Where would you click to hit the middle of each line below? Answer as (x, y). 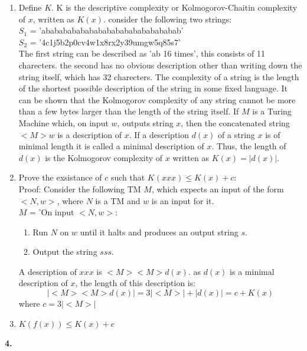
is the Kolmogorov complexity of (104, 157)
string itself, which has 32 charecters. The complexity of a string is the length (159, 76)
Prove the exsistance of (60, 177)
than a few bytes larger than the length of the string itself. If (129, 111)
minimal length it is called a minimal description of (111, 146)
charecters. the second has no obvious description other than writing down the (160, 65)
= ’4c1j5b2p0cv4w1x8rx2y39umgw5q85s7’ (105, 42)
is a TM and (118, 200)
